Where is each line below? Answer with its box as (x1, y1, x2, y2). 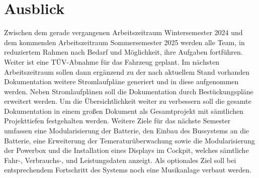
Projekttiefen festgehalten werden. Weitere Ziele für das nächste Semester (4, 115, 231, 126)
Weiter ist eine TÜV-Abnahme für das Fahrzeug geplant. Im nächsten (4, 56, 219, 67)
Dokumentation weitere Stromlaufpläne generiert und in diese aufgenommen (4, 76, 239, 87)
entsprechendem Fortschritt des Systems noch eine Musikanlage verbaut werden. (4, 164, 251, 175)
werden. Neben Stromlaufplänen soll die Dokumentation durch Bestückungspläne (4, 86, 253, 96)
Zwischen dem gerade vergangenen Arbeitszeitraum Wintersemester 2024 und (4, 27, 243, 38)
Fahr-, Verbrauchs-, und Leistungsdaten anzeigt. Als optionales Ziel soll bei (4, 154, 236, 165)
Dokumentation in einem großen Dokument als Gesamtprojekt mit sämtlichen (4, 105, 243, 116)
